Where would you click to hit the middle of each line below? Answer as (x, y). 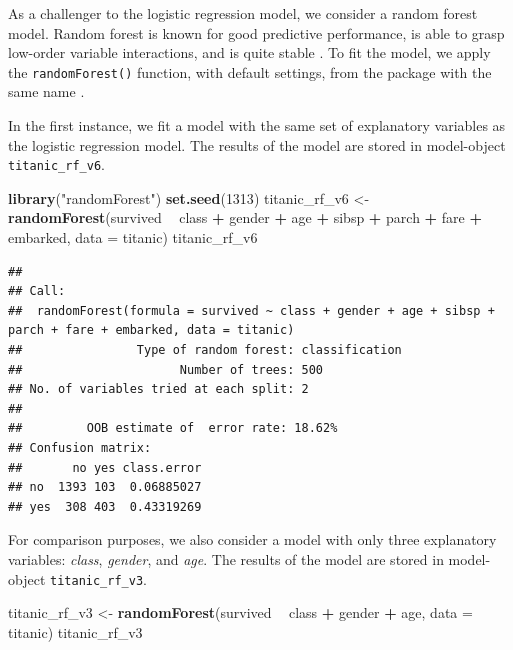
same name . (46, 91)
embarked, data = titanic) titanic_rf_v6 (133, 237)
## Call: (37, 291)
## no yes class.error (105, 467)
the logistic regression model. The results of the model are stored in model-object (257, 144)
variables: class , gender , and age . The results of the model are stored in (226, 558)
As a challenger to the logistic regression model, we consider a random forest (243, 13)
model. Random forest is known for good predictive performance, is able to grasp (256, 32)
